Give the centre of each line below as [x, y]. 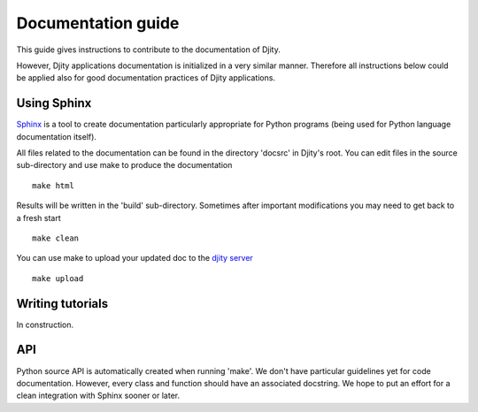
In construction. [45, 324]
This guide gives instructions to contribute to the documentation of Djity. [148, 50]
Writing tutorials [62, 304]
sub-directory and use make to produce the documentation [124, 165]
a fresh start [39, 217]
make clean [56, 238]
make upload [58, 278]
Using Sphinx [54, 103]
